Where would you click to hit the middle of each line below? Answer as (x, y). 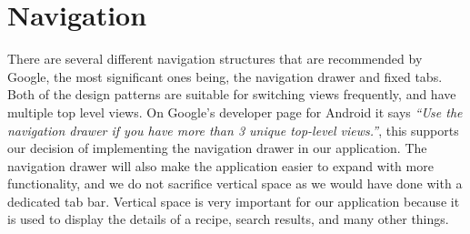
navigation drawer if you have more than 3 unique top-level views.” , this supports (233, 130)
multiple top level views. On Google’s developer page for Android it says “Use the (235, 112)
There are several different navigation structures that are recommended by (215, 59)
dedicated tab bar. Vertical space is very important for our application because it (234, 201)
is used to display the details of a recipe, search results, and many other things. (228, 219)
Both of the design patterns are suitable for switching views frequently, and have (232, 94)
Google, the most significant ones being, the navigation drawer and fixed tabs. (225, 76)
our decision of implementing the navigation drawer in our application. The (217, 148)
